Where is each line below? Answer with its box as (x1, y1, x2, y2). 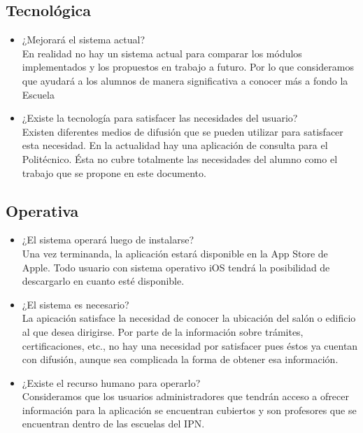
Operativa (6, 199, 79, 221)
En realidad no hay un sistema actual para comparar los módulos (22, 45, 302, 60)
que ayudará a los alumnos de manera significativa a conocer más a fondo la (22, 73, 348, 87)
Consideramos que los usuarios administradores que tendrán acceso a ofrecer (22, 389, 349, 404)
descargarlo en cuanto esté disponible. (22, 274, 185, 288)
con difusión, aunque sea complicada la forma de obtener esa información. (22, 352, 339, 367)
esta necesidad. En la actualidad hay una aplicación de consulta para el (22, 138, 328, 152)
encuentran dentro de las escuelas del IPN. (22, 416, 205, 431)
